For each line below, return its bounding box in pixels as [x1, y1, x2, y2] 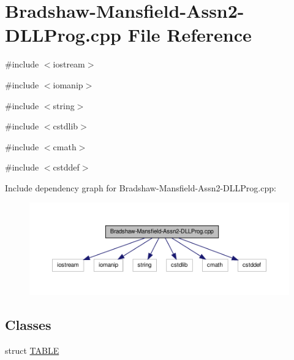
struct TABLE [5, 344, 59, 357]
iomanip [53, 78, 83, 91]
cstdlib [53, 120, 78, 132]
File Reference [127, 22, 252, 47]
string [53, 99, 75, 112]
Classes [5, 315, 51, 334]
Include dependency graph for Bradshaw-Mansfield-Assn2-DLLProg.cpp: [5, 181, 276, 194]
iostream [53, 58, 85, 71]
